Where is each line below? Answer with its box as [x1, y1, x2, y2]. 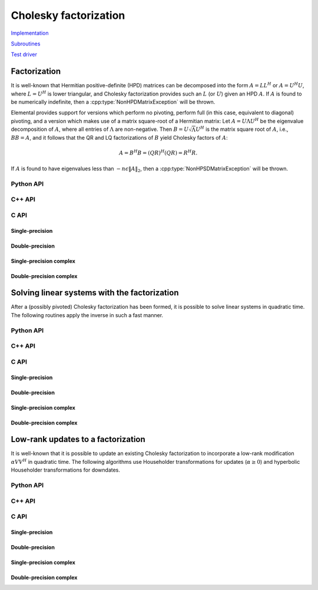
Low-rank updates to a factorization [11, 434, 145, 444]
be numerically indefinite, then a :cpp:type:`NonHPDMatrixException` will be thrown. [11, 98, 216, 106]
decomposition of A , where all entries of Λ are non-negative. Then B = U [11, 126, 189, 133]
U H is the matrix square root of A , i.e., [195, 125, 289, 133]
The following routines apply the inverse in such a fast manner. [11, 311, 164, 318]
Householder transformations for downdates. [11, 466, 121, 474]
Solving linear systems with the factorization [11, 288, 179, 298]
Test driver [11, 51, 38, 58]
